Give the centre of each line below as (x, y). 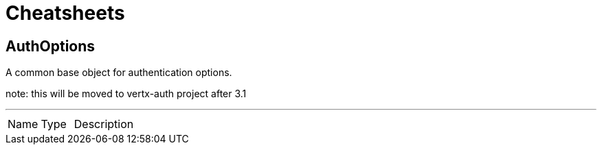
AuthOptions (51, 46)
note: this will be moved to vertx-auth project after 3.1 (126, 94)
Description (104, 124)
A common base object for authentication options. (119, 73)
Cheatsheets (65, 13)
